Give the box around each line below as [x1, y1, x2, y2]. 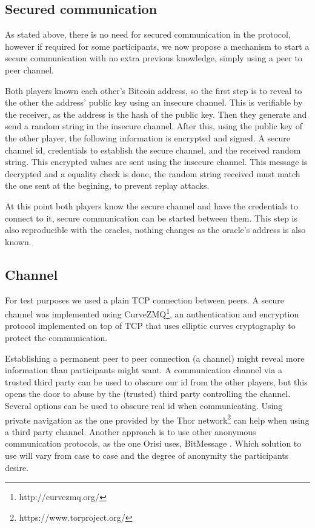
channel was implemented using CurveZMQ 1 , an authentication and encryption [5, 306, 299, 320]
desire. [5, 461, 29, 473]
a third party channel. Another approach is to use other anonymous [5, 425, 256, 438]
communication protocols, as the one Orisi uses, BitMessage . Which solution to [5, 437, 302, 450]
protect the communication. [5, 331, 108, 344]
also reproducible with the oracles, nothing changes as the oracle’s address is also [5, 223, 306, 236]
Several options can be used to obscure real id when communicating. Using [5, 399, 283, 411]
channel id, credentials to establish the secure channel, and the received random [5, 143, 301, 156]
